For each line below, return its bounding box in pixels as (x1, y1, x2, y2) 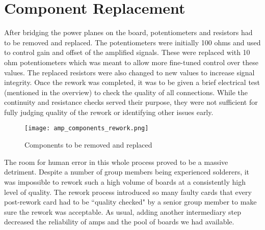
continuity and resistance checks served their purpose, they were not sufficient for (4, 97, 258, 107)
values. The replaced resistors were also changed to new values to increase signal (4, 67, 255, 77)
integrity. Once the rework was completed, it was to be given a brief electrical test (4, 77, 260, 88)
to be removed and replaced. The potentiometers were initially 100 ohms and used (4, 37, 261, 47)
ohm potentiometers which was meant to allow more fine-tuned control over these (4, 56, 258, 67)
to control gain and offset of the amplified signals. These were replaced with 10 (4, 47, 250, 57)
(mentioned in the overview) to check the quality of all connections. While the (4, 87, 248, 97)
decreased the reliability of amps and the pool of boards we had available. (4, 216, 234, 227)
